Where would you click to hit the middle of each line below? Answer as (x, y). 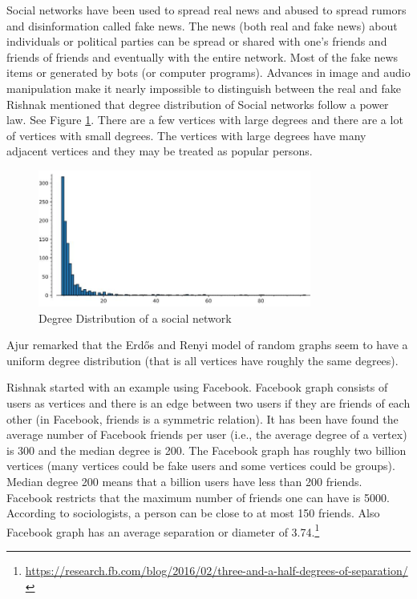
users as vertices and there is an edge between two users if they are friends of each (208, 402)
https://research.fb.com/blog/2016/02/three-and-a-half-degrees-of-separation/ (217, 570)
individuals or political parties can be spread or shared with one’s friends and (197, 41)
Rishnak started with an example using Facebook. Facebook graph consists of (197, 387)
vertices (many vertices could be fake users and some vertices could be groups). (201, 466)
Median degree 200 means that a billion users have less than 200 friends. (184, 481)
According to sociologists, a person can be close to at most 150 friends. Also (193, 513)
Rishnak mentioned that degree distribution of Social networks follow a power (198, 104)
